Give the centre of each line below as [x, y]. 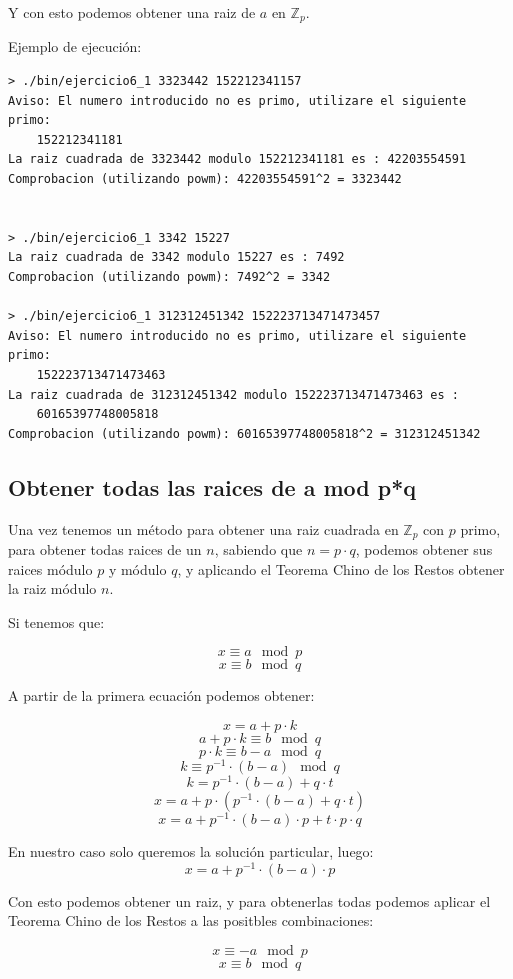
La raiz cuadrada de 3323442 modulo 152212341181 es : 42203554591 [237, 159]
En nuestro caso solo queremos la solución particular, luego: [191, 851]
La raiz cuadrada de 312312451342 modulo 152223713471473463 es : [234, 394]
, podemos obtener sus [424, 548]
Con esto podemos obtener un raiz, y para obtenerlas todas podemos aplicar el [249, 900]
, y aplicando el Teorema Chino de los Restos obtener [341, 568]
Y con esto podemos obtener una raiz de [132, 12]
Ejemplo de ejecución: [75, 46]
